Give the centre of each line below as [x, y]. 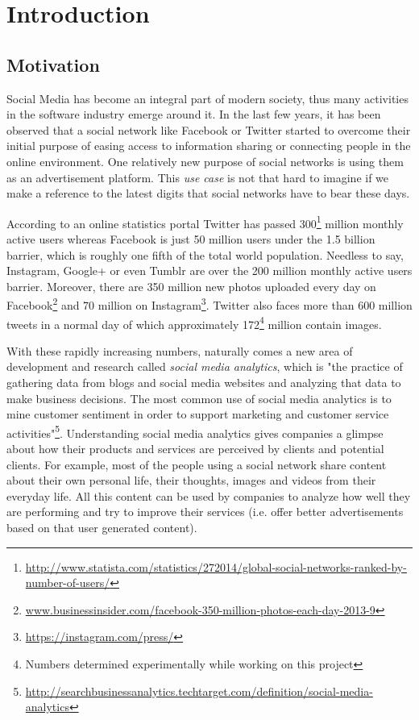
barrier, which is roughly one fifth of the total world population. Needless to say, [205, 254]
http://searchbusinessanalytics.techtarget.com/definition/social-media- [199, 691]
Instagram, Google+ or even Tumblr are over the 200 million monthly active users [209, 271]
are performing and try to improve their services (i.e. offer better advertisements [205, 512]
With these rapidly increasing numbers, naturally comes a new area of [180, 350]
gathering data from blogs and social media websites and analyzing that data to [204, 383]
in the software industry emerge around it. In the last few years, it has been [194, 114]
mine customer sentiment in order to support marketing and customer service [198, 414]
